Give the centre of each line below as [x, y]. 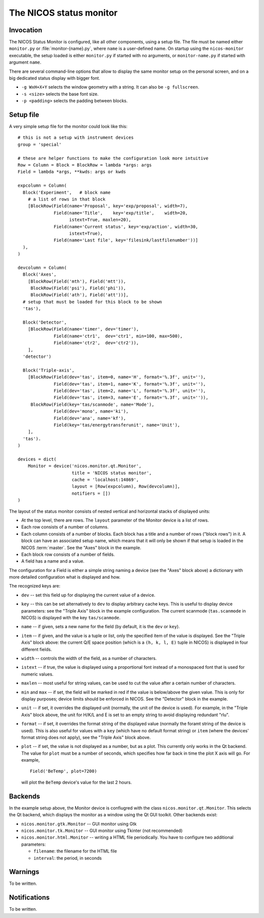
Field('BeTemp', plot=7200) [64, 771]
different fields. [37, 649]
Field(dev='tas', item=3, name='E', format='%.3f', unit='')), [131, 398]
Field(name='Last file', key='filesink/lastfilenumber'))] [126, 240]
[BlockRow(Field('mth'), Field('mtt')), [77, 281]
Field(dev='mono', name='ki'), [91, 411]
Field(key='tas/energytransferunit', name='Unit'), [117, 425]
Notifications [29, 898]
